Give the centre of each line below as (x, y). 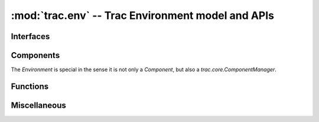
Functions (30, 86)
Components (35, 55)
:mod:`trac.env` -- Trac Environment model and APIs (143, 15)
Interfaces (30, 36)
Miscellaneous (38, 105)
